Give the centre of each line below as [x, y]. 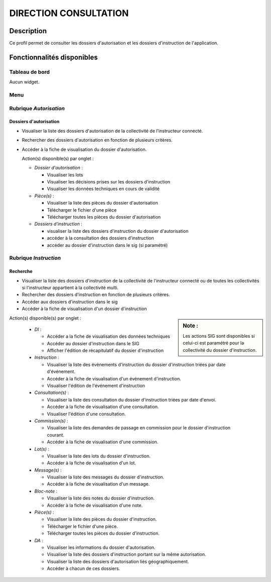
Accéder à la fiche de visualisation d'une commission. [103, 442]
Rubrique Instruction [35, 258]
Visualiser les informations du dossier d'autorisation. [101, 547]
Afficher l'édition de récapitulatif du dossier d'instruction [105, 351]
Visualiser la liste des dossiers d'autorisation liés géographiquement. [118, 561]
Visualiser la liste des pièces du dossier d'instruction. [102, 519]
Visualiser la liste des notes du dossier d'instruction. [101, 498]
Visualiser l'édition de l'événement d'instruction [96, 386]
